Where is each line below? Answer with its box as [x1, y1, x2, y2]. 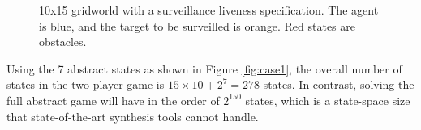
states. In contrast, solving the [263, 76, 415, 93]
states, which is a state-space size [245, 91, 410, 108]
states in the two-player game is [6, 76, 165, 93]
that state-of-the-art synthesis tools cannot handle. [6, 107, 259, 124]
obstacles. [39, 33, 87, 50]
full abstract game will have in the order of [6, 91, 220, 108]
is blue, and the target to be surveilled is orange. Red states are [39, 17, 355, 34]
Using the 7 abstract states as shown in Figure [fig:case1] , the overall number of [6, 60, 402, 77]
